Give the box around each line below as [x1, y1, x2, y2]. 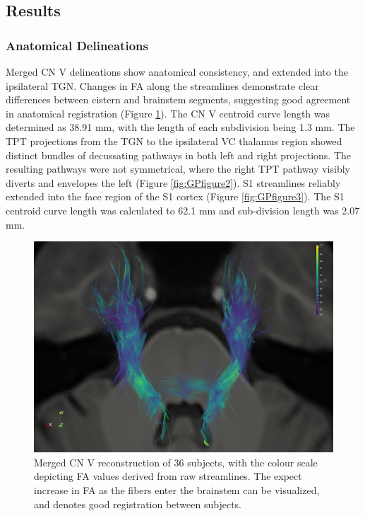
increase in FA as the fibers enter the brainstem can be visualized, [34, 483, 320, 498]
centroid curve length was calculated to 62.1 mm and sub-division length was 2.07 [6, 202, 360, 217]
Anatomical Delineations [6, 36, 148, 54]
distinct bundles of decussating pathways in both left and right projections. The [6, 147, 352, 162]
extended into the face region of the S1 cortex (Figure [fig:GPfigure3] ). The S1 [6, 189, 345, 204]
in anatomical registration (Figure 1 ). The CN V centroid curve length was [6, 105, 330, 120]
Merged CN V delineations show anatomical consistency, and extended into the [6, 64, 348, 79]
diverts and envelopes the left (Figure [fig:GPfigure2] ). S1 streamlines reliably [6, 175, 341, 190]
